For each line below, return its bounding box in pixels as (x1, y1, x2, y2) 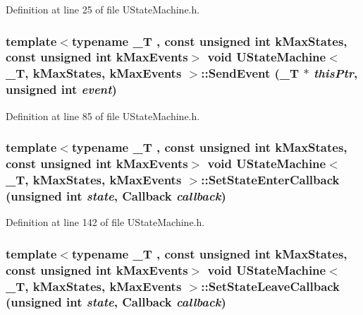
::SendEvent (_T (201, 64, 300, 82)
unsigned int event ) (6, 81, 117, 98)
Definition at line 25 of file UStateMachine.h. (6, 2, 200, 16)
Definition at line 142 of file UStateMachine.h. (6, 215, 205, 230)
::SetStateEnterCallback (201, 170, 340, 188)
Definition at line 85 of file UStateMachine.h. (6, 108, 200, 123)
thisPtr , (313, 64, 358, 82)
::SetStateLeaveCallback (201, 277, 340, 295)
